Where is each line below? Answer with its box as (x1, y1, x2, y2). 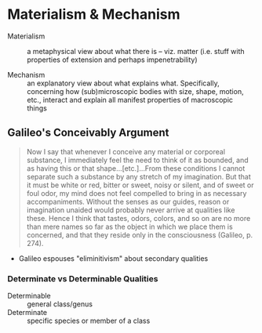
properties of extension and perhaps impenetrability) (27, 55, 198, 64)
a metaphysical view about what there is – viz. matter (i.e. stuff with (27, 46, 245, 56)
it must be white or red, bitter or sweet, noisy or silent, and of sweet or (26, 180, 254, 190)
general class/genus (27, 299, 93, 309)
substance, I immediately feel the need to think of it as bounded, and (26, 155, 249, 165)
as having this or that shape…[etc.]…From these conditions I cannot (26, 163, 246, 173)
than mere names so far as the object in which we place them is (26, 222, 233, 231)
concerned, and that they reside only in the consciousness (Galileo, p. (26, 230, 253, 240)
